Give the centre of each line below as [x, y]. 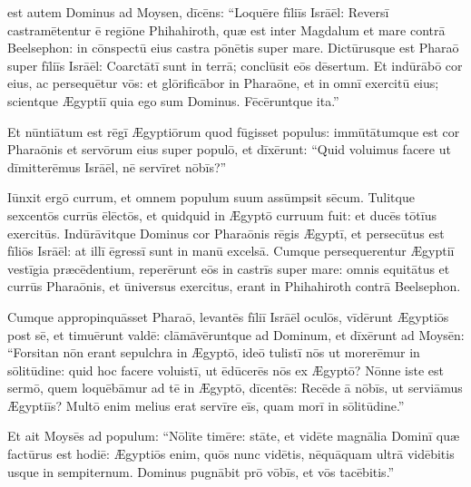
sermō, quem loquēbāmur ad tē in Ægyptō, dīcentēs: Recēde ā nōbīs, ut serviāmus [235, 388]
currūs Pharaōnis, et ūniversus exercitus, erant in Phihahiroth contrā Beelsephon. [234, 286]
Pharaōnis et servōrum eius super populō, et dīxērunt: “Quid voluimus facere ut [229, 149]
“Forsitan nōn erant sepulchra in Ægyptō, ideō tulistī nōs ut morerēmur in [214, 352]
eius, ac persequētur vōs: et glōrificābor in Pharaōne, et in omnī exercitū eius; [223, 83]
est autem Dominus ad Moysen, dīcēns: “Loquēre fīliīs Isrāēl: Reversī [198, 12]
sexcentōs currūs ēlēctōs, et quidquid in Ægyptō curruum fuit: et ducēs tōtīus [222, 214]
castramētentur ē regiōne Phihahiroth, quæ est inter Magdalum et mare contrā [226, 29]
